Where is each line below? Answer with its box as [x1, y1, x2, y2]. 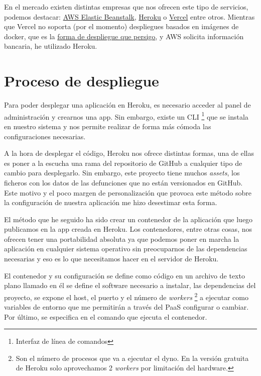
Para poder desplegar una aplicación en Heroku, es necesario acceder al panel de [4, 100, 251, 110]
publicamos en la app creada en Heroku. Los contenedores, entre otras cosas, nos [4, 224, 252, 234]
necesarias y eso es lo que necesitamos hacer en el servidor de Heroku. [4, 253, 219, 264]
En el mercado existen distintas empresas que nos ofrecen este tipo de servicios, [4, 2, 248, 12]
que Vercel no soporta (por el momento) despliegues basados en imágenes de [4, 21, 239, 32]
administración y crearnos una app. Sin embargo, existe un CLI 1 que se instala [4, 110, 248, 122]
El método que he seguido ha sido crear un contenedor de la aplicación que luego [4, 214, 253, 224]
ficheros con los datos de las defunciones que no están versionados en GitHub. [4, 177, 243, 187]
